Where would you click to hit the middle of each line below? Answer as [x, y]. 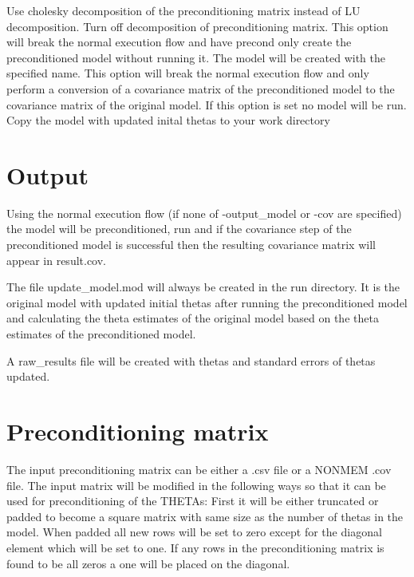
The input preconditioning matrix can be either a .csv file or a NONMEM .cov [199, 469]
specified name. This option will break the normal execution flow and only [188, 73]
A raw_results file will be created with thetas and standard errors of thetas [191, 360]
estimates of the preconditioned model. [101, 334]
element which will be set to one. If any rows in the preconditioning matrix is [195, 547]
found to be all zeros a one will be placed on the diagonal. [148, 563]
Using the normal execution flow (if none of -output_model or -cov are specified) [204, 213]
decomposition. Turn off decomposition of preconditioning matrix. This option [197, 26]
